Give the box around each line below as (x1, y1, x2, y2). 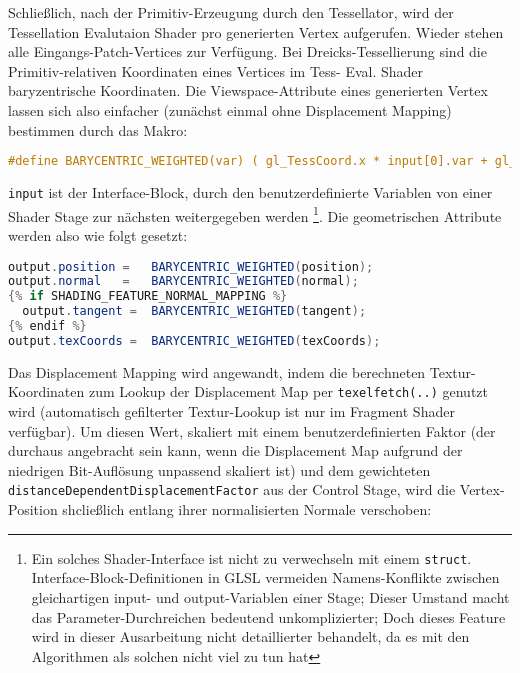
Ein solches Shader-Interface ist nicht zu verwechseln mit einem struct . (31, 547, 472, 568)
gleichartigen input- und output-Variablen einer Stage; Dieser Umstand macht (31, 586, 510, 607)
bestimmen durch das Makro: (8, 119, 188, 140)
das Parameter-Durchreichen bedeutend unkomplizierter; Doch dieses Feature (31, 606, 506, 627)
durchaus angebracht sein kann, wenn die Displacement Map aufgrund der (8, 440, 463, 461)
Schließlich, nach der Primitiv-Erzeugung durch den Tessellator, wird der (8, 2, 454, 22)
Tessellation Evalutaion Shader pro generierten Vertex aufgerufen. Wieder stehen (8, 21, 504, 42)
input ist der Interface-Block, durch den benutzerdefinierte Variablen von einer (8, 182, 493, 203)
